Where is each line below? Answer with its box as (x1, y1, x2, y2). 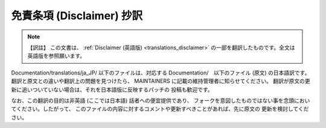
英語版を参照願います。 (27, 52, 86, 59)
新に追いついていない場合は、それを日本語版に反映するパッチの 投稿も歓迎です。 (11, 86, 214, 93)
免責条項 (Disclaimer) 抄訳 (11, 9, 143, 22)
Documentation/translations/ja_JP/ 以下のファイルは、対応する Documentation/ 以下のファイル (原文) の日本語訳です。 (11, 69, 310, 76)
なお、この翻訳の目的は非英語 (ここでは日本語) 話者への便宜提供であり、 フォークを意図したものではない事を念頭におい (11, 97, 310, 104)
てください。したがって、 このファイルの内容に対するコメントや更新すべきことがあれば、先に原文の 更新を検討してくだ (11, 105, 309, 112)
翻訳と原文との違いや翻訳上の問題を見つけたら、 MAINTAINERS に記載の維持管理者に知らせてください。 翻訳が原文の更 (11, 78, 310, 85)
